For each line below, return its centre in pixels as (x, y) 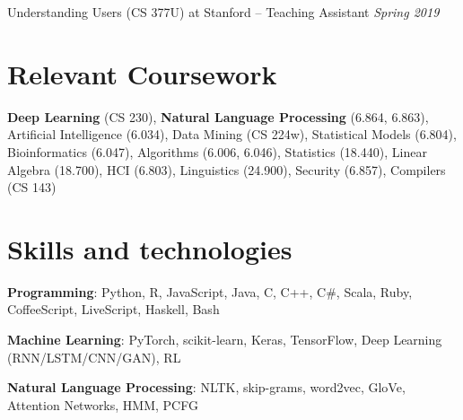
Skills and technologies (150, 248)
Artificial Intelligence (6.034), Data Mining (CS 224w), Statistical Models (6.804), (232, 134)
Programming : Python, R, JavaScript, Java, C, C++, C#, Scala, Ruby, (210, 291)
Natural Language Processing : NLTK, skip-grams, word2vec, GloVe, (206, 387)
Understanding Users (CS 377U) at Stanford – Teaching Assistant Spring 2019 (223, 12)
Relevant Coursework (142, 73)
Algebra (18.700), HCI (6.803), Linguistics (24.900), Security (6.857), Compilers (227, 169)
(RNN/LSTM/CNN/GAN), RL (94, 357)
